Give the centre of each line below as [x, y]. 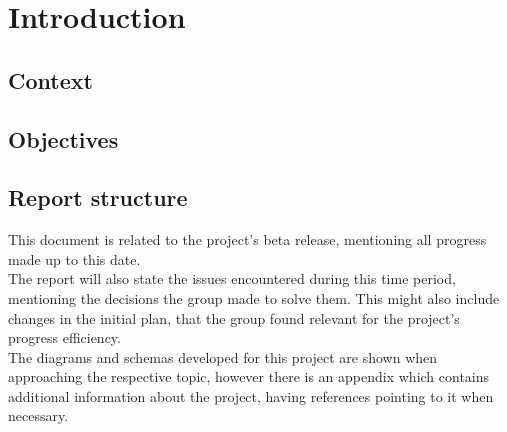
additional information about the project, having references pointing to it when [251, 395]
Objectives [63, 138]
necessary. [38, 415]
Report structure [98, 197]
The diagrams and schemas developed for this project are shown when [223, 356]
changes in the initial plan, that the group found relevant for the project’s [234, 317]
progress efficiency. [64, 337]
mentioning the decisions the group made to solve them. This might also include [254, 297]
